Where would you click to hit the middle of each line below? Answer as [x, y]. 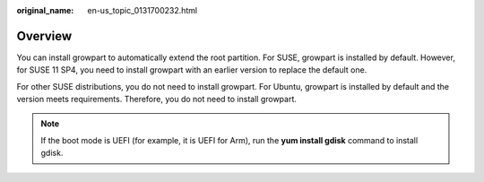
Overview [44, 36]
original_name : [45, 10]
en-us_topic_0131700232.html [142, 10]
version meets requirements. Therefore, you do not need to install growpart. [157, 100]
